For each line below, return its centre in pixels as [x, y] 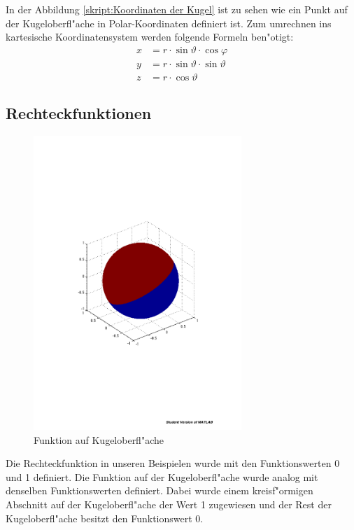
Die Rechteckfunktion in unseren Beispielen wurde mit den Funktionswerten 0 [173, 463]
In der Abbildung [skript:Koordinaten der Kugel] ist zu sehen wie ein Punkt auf [177, 9]
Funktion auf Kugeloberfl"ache [99, 439]
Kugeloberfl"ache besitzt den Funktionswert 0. [105, 518]
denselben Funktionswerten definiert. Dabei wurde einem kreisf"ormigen [160, 490]
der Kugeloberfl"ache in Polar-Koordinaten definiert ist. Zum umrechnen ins [169, 23]
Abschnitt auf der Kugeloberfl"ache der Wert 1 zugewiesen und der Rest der [169, 504]
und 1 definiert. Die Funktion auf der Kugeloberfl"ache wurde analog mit [162, 476]
